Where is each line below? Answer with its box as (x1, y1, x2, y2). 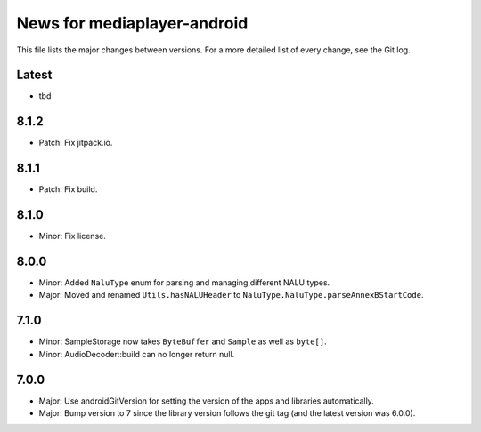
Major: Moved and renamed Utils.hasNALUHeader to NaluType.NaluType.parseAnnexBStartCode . (38, 290, 424, 300)
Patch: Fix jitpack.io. (38, 138, 113, 148)
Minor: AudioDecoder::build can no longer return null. (38, 348, 235, 359)
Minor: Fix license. (38, 231, 106, 242)
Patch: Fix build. (38, 184, 98, 195)
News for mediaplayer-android (16, 13, 249, 33)
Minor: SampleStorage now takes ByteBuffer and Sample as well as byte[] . (38, 336, 327, 347)
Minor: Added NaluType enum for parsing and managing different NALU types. (38, 277, 330, 288)
